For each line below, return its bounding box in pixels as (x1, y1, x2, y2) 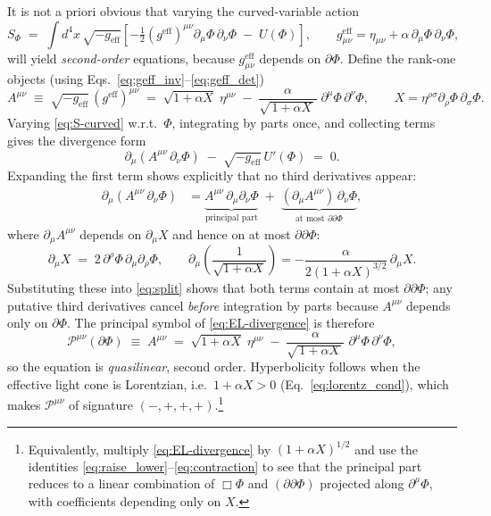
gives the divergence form (7, 131, 146, 150)
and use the (354, 439, 418, 458)
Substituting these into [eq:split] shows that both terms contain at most (7, 278, 400, 296)
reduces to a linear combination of (28, 474, 215, 493)
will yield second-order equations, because (7, 48, 235, 67)
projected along (320, 474, 404, 493)
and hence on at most (172, 224, 291, 243)
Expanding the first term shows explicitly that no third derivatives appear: (7, 166, 417, 185)
